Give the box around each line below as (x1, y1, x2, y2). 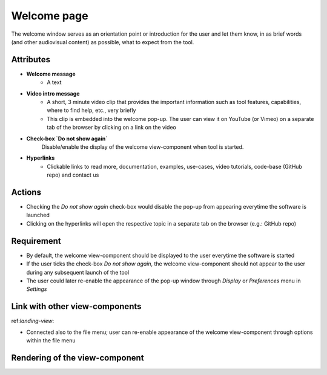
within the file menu (26, 336, 76, 344)
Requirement (11, 236, 62, 246)
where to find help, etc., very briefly (47, 106, 136, 114)
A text (47, 79, 62, 86)
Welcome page (11, 9, 88, 22)
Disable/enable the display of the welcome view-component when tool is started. (41, 143, 244, 151)
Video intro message (26, 90, 80, 97)
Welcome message (26, 70, 76, 77)
